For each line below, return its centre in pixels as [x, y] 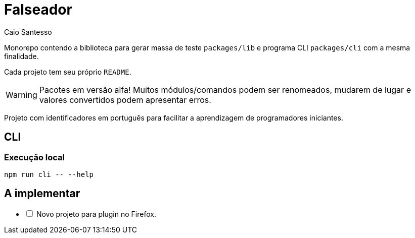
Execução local [35, 157]
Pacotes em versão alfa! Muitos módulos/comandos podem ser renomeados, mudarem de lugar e [225, 90]
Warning [21, 95]
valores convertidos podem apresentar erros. [125, 100]
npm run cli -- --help [49, 174]
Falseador [38, 10]
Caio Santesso [28, 32]
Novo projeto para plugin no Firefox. [96, 214]
